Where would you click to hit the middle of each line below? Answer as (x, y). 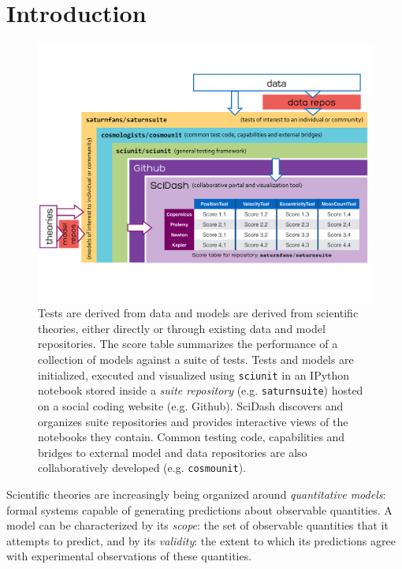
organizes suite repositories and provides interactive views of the (193, 421)
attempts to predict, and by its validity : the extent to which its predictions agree (201, 540)
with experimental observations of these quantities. (129, 556)
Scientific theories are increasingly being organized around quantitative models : (196, 494)
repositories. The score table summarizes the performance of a (188, 344)
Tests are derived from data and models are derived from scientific (198, 313)
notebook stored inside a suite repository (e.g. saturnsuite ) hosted (201, 390)
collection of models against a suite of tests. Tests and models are (196, 359)
